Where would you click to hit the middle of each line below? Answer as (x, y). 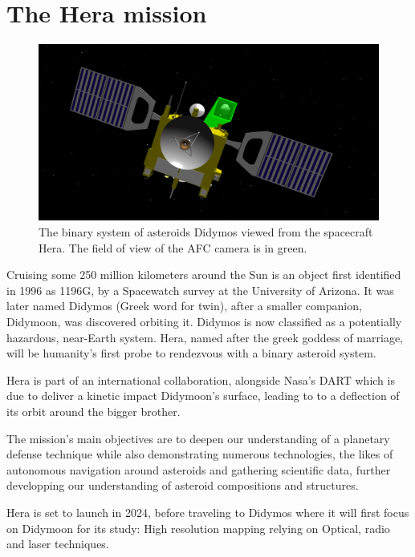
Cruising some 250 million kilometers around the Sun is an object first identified (204, 274)
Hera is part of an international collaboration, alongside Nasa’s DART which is (201, 379)
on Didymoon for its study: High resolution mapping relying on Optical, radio (198, 528)
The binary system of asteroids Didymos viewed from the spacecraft (206, 232)
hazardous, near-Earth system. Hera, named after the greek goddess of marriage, (205, 337)
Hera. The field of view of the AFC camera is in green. (173, 247)
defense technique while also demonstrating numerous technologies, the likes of (200, 454)
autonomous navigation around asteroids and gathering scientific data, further (199, 469)
